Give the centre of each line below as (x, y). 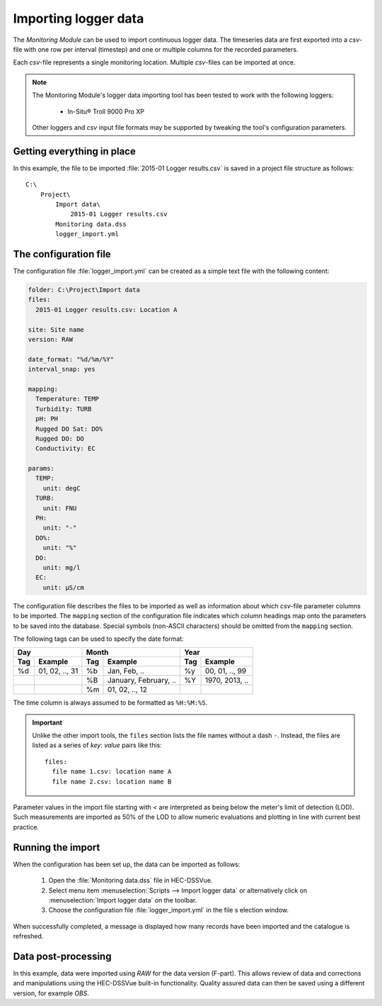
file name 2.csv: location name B (112, 781)
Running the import (57, 847)
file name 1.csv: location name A (112, 772)
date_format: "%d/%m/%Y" (71, 359)
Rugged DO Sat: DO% (69, 429)
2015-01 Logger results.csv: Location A (106, 309)
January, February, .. (142, 681)
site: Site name (56, 329)
